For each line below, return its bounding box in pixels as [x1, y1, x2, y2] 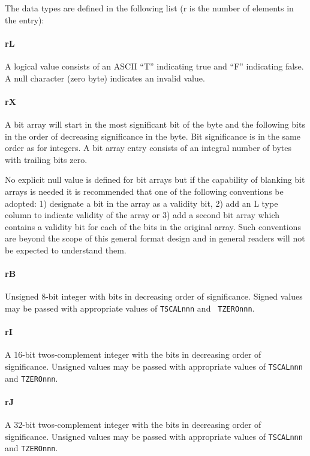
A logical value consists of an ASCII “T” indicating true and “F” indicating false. [5, 59, 304, 72]
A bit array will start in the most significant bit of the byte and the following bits [5, 117, 305, 130]
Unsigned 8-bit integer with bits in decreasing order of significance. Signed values [5, 290, 303, 303]
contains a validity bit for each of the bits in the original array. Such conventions [5, 220, 301, 232]
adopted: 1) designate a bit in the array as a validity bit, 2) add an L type [5, 197, 278, 209]
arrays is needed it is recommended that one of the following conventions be [5, 185, 284, 197]
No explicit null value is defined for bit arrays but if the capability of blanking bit [5, 173, 305, 186]
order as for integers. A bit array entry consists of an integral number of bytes [5, 141, 291, 154]
